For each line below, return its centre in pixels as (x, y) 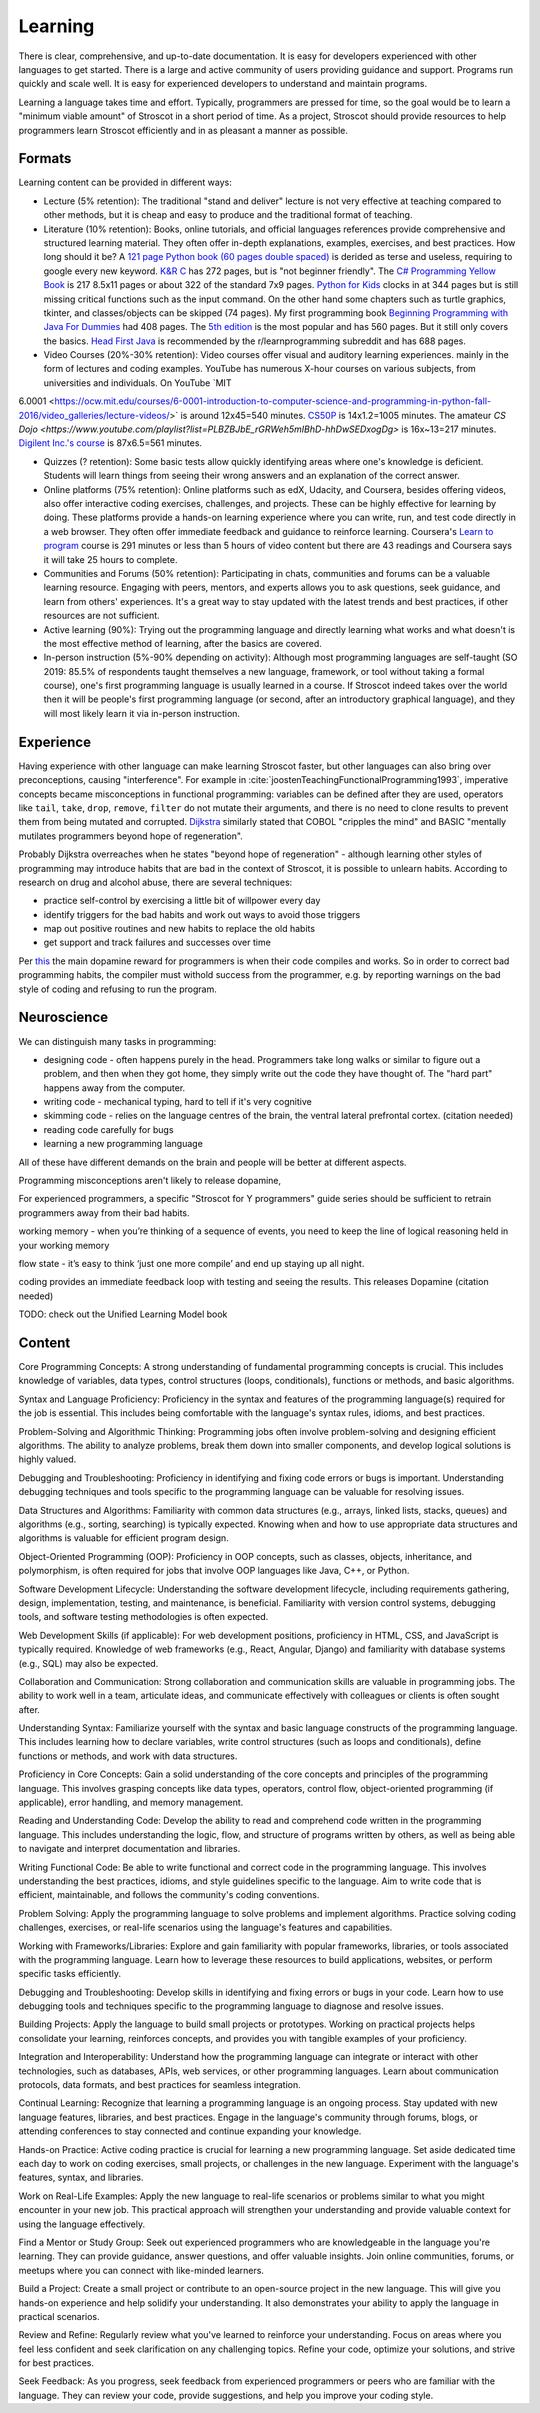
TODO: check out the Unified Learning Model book (123, 1314)
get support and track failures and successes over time (157, 942)
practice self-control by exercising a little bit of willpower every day (182, 901)
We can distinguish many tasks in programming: (117, 1041)
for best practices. (56, 2363)
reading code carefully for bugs (108, 1129)
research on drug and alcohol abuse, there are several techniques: (155, 882)
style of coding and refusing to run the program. (117, 989)
